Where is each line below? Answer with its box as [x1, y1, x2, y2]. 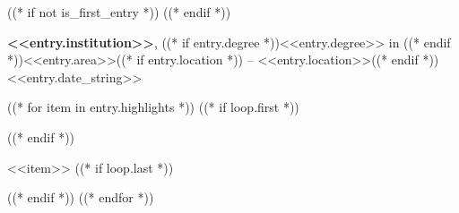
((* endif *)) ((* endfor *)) [7, 188, 154, 207]
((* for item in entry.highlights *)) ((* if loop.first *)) [7, 98, 299, 116]
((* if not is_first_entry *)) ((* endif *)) [7, 3, 231, 21]
